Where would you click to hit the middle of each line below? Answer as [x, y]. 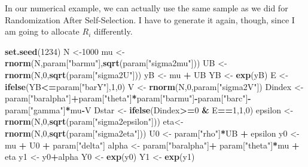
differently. [113, 31]
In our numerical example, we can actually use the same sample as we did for [147, 8]
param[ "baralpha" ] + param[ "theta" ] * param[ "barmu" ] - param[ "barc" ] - [128, 98]
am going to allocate [42, 31]
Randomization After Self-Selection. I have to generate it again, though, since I [150, 19]
